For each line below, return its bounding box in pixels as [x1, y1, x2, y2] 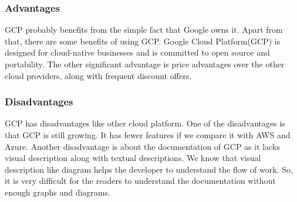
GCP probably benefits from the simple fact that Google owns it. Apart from [5, 23, 283, 36]
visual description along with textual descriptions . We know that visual [5, 152, 261, 164]
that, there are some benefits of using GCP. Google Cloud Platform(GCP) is [5, 35, 281, 47]
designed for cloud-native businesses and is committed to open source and [5, 46, 270, 59]
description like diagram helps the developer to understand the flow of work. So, [5, 163, 293, 175]
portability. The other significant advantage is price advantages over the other [5, 58, 285, 70]
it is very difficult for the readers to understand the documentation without [5, 174, 276, 187]
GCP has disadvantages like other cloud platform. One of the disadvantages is [5, 117, 285, 129]
